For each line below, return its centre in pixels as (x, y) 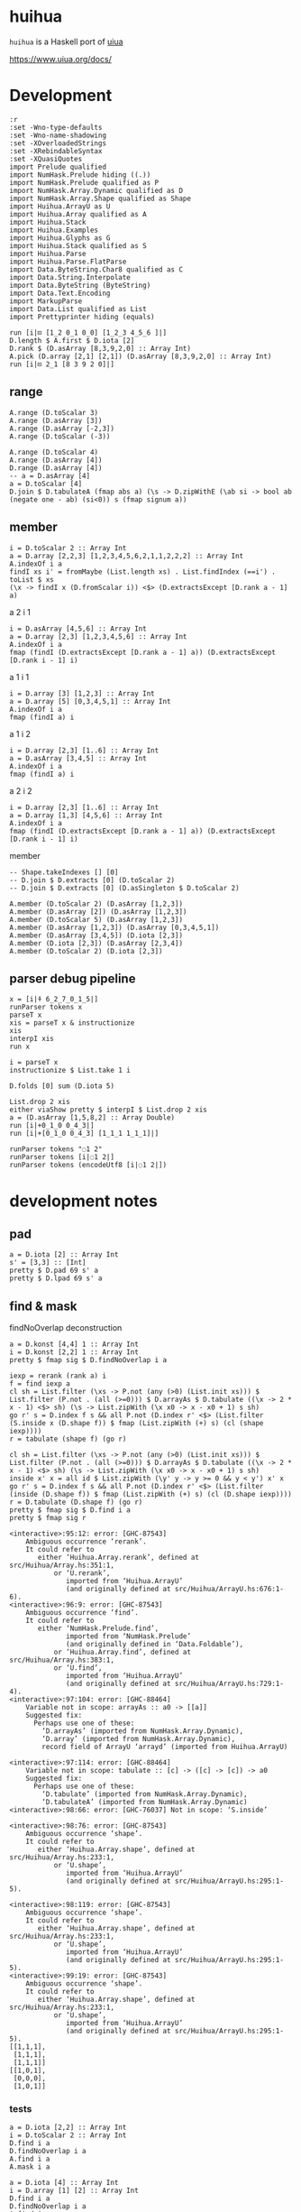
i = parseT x (34, 1063)
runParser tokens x (46, 1008)
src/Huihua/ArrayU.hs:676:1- (229, 1590)
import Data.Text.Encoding (60, 293)
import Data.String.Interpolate (70, 277)
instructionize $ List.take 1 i (70, 1071)
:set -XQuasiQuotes (46, 159)
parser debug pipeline (73, 978)
